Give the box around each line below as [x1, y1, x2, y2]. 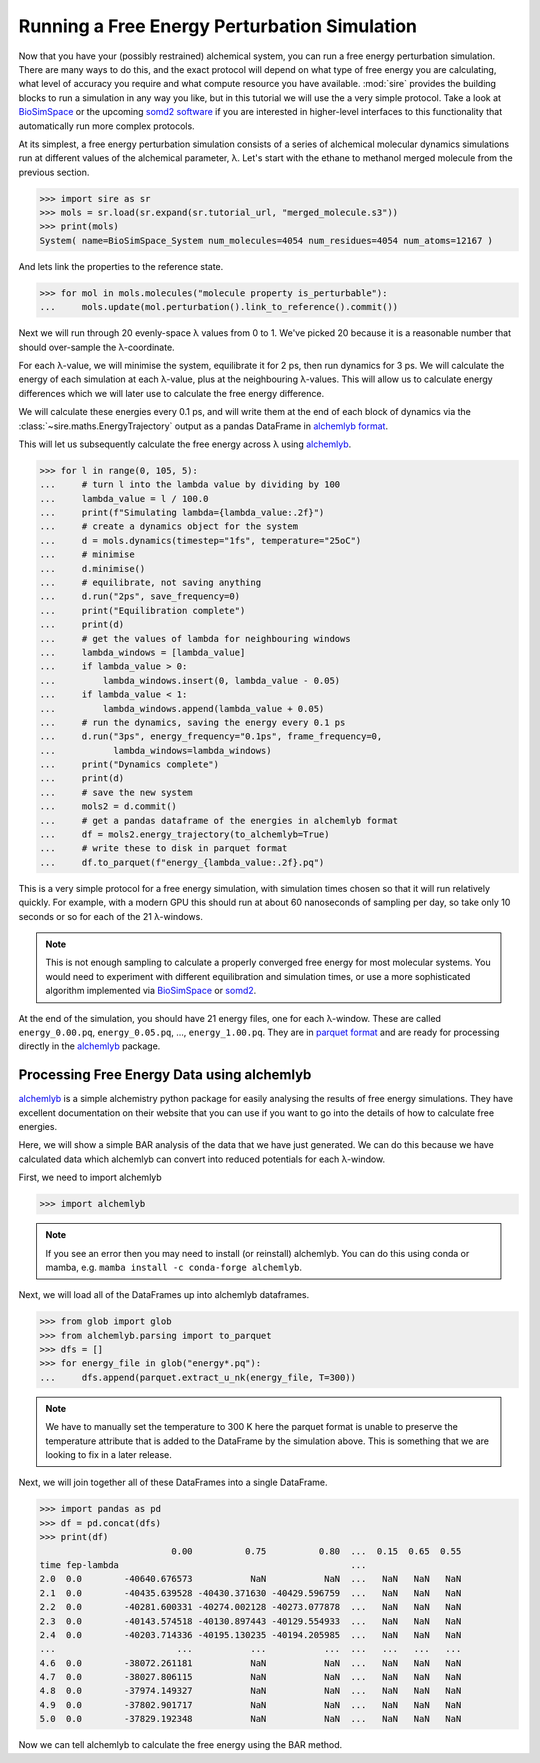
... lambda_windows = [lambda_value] [39, 646, 246, 658]
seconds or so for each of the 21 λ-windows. [18, 910, 204, 922]
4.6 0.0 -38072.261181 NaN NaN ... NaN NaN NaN [39, 1657, 462, 1669]
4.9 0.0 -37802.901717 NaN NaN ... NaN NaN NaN [39, 1699, 462, 1710]
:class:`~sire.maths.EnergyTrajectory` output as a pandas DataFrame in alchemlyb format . [18, 420, 389, 432]
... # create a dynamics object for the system [39, 521, 299, 532]
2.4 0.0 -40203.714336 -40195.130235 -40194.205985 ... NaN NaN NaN [39, 1629, 462, 1640]
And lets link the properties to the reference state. [18, 260, 224, 272]
